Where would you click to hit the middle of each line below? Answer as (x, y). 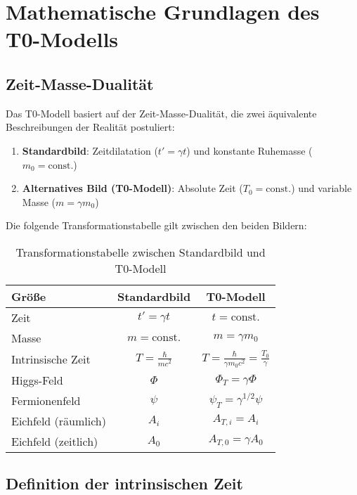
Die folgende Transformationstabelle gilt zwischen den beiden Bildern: (156, 225)
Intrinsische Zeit (51, 359)
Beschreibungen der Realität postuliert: (90, 127)
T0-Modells (62, 39)
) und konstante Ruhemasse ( (249, 150)
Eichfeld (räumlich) (59, 420)
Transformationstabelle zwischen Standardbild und (141, 252)
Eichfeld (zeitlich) (55, 441)
